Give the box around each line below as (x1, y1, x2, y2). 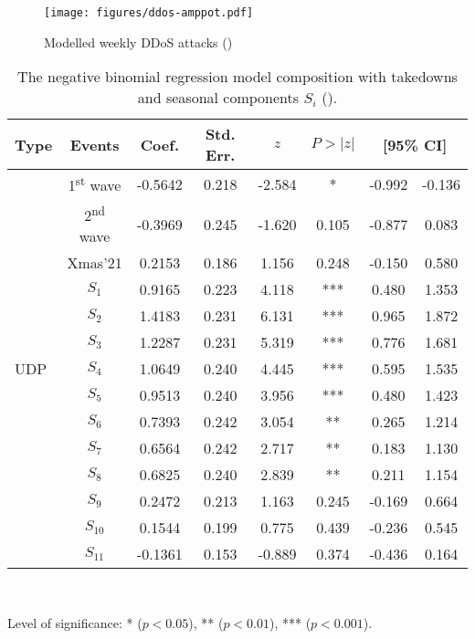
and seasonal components (137, 87, 300, 109)
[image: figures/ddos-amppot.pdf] (44, 6, 254, 19)
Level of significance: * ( (7, 613, 142, 632)
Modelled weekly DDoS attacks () (44, 32, 233, 51)
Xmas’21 (67, 251, 122, 273)
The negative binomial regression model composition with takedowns (17, 66, 458, 88)
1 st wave (68, 172, 121, 196)
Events (69, 133, 120, 155)
